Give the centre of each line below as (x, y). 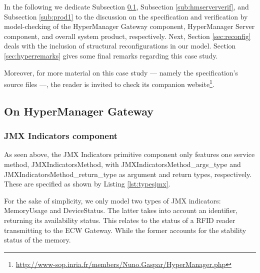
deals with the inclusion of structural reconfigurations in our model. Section (120, 46)
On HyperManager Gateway (79, 111)
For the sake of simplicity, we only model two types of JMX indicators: (112, 200)
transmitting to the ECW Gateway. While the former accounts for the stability (125, 230)
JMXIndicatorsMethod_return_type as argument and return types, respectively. (128, 174)
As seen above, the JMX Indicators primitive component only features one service (129, 154)
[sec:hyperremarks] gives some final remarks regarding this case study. (111, 55)
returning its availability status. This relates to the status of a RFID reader (120, 220)
